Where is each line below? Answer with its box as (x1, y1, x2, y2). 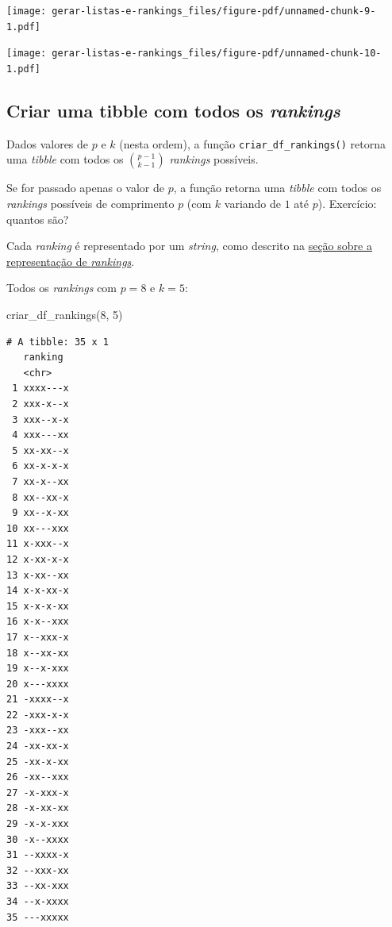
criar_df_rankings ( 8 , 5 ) (6, 306, 123, 323)
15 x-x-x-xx (6, 600, 69, 612)
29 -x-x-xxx (6, 818, 69, 830)
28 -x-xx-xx (6, 802, 69, 814)
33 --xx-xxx (6, 880, 69, 892)
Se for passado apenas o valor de (6, 179, 165, 196)
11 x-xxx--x (6, 538, 69, 550)
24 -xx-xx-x (6, 740, 69, 752)
